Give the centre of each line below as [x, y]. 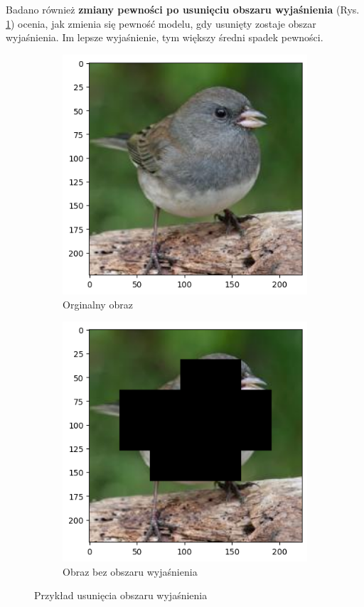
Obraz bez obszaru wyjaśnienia [130, 571]
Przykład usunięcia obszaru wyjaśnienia [121, 595]
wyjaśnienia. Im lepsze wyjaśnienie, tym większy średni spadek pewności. [165, 37]
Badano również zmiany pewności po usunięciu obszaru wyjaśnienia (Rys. [183, 9]
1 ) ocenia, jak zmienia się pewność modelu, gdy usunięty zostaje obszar [161, 23]
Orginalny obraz [98, 304]
